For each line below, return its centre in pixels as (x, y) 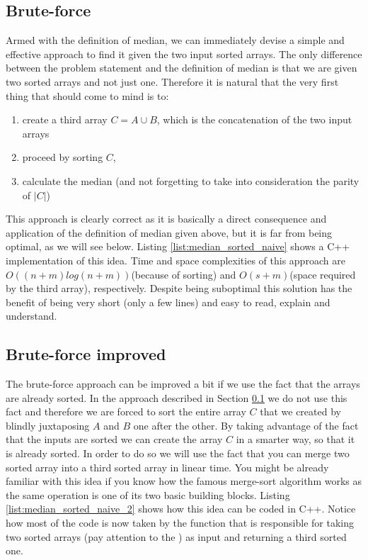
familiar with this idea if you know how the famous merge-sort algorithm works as (184, 481)
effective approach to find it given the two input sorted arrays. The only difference (184, 54)
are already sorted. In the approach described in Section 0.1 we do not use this (177, 397)
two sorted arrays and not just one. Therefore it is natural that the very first (172, 81)
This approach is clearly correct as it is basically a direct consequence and (166, 219)
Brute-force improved (86, 354)
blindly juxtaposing (48, 425)
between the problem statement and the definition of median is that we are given (182, 68)
